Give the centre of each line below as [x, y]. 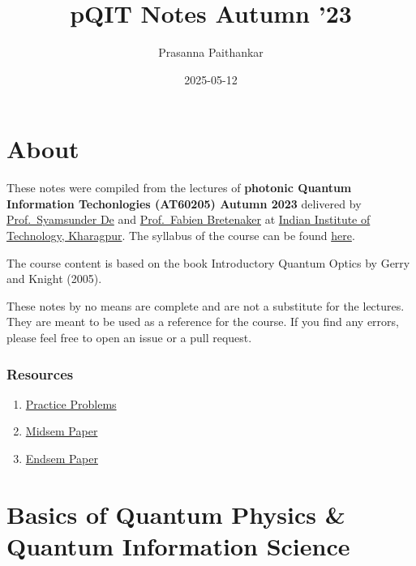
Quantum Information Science [178, 545]
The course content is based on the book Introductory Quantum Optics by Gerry [208, 262]
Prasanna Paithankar [211, 52]
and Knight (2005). [54, 279]
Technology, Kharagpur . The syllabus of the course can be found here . [181, 236]
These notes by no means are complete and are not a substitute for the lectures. [206, 305]
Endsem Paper [62, 458]
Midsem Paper [62, 431]
